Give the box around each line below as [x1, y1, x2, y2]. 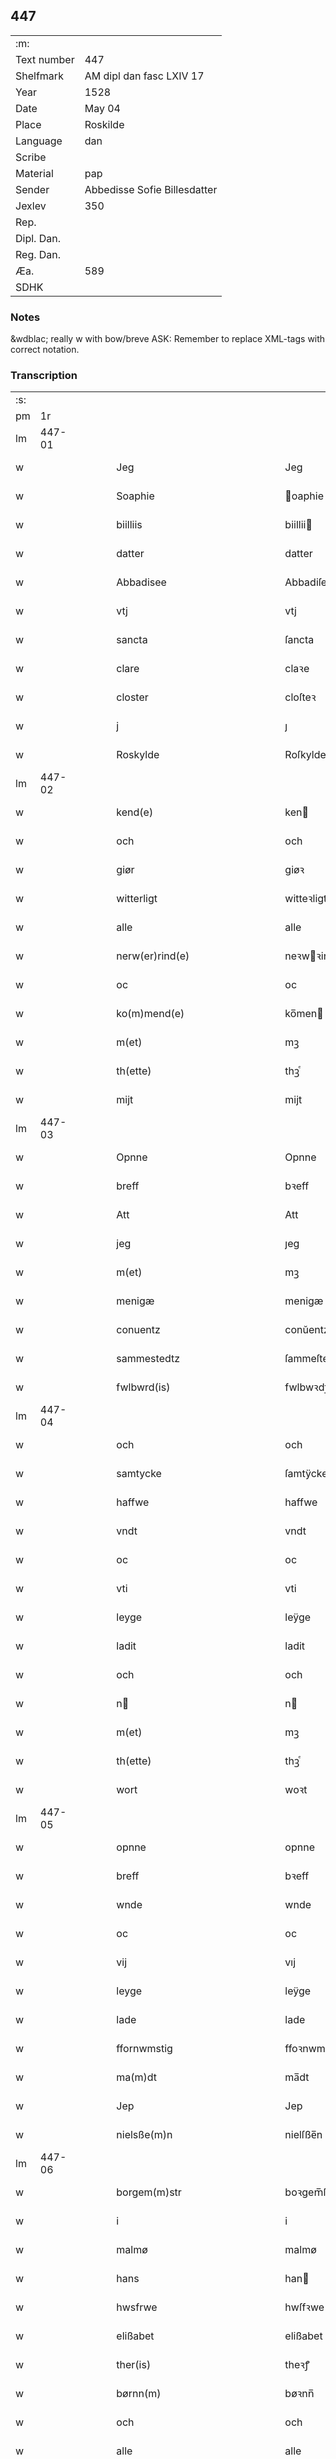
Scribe [15, 150, 47, 164]
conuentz [116, 1323, 161, 1337]
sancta [116, 633, 148, 647]
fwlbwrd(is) [116, 1380, 171, 1394]
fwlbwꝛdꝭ [284, 1380, 330, 1394]
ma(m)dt [116, 2070, 158, 2084]
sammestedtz [116, 1352, 181, 1366]
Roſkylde [284, 748, 327, 762]
